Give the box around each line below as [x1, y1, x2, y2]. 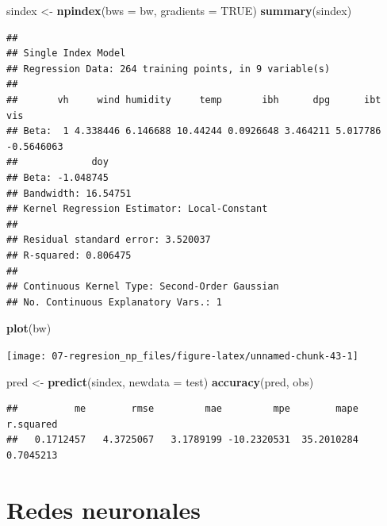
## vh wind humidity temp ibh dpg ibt [6, 94, 381, 106]
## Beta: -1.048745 [6, 171, 109, 183]
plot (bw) [6, 320, 52, 336]
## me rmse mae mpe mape [6, 403, 358, 415]
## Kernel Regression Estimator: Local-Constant [6, 203, 268, 215]
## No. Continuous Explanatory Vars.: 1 [6, 296, 223, 308]
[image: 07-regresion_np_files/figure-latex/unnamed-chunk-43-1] [6, 350, 358, 362]
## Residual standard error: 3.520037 [6, 234, 211, 246]
